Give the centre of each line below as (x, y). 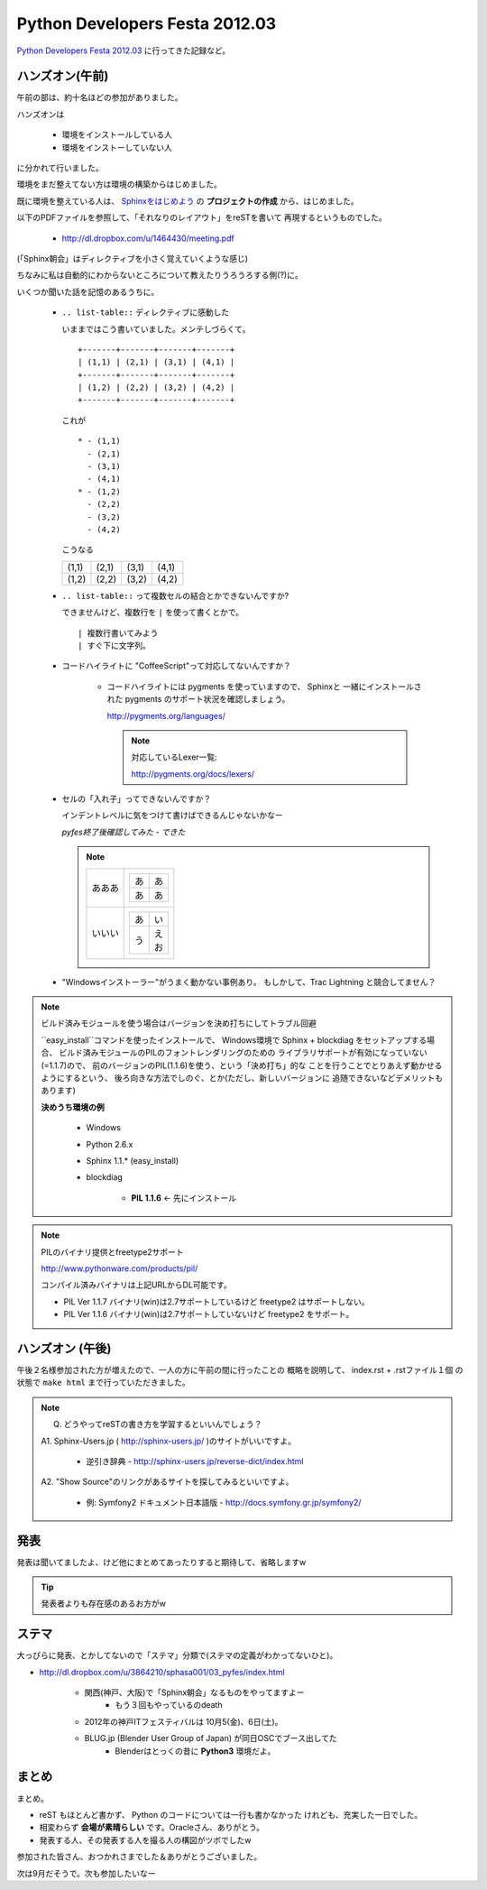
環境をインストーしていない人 (117, 147)
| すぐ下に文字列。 (114, 645)
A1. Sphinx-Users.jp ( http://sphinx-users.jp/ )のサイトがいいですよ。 (169, 1441)
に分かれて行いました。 (60, 168)
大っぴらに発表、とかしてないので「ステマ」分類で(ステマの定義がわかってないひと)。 (177, 1655)
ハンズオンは (41, 114)
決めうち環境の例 (73, 1107)
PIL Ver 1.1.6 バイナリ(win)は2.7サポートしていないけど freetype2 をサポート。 (209, 1314)
